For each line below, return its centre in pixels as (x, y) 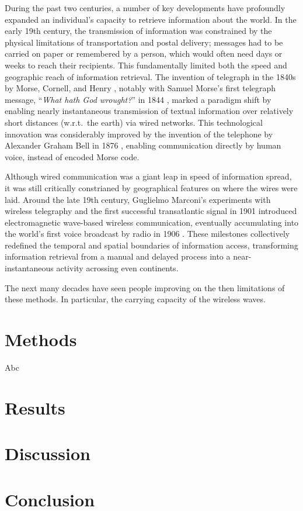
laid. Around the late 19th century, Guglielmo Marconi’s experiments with (138, 199)
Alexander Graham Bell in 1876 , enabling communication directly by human (143, 145)
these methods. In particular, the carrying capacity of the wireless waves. (135, 299)
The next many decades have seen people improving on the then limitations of (145, 287)
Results (35, 407)
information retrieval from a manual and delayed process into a (118, 256)
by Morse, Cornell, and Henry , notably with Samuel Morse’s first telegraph (140, 88)
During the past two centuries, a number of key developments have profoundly (145, 8)
